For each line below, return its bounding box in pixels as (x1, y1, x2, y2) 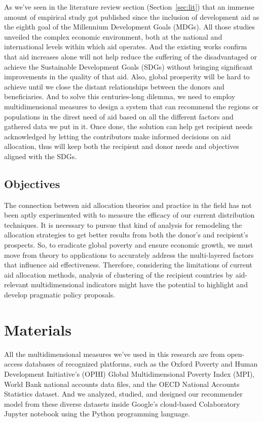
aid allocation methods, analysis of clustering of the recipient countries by (4, 269, 234, 280)
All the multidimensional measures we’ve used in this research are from (4, 348, 225, 359)
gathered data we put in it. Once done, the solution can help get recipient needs (4, 121, 253, 132)
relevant (4, 279, 29, 290)
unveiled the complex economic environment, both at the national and (4, 31, 222, 42)
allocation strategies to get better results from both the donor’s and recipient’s (4, 229, 248, 240)
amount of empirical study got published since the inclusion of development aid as (4, 11, 259, 22)
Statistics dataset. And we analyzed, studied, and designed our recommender (4, 388, 243, 399)
